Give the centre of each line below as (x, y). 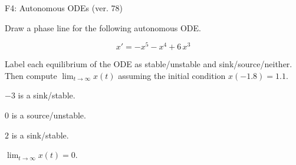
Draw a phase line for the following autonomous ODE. (103, 27)
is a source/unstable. (49, 115)
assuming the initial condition (172, 75)
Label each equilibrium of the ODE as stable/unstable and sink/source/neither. (149, 64)
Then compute (31, 75)
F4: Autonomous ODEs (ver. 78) (64, 8)
